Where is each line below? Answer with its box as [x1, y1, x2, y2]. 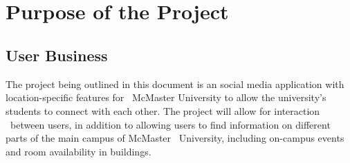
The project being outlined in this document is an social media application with [6, 76, 344, 91]
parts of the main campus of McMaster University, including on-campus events [6, 131, 344, 145]
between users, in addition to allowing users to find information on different [10, 117, 331, 131]
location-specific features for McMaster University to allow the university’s [6, 90, 326, 105]
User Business [6, 44, 108, 65]
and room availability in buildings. [6, 144, 151, 158]
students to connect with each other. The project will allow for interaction [6, 103, 320, 118]
